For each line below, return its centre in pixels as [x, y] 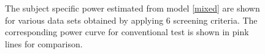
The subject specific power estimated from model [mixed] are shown [132, 8]
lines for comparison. [44, 43]
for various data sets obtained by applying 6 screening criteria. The [131, 20]
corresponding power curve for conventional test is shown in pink [127, 32]
